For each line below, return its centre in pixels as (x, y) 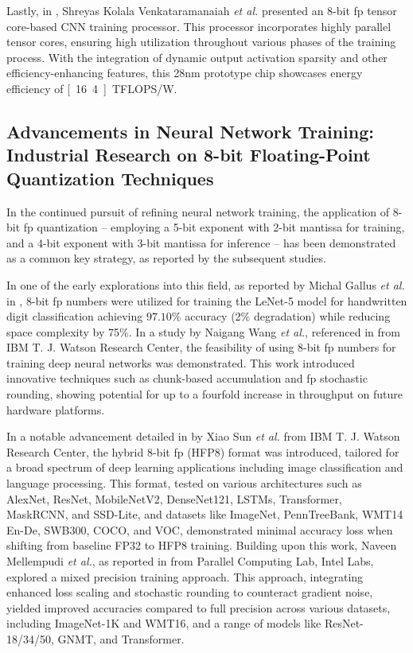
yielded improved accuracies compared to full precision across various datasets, (199, 607)
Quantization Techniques (110, 178)
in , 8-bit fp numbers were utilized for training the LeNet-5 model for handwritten (207, 300)
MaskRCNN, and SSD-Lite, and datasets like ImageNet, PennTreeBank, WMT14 (205, 514)
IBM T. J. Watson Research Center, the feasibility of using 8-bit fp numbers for (201, 347)
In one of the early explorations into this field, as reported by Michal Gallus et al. (206, 284)
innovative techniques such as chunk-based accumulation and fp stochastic (187, 378)
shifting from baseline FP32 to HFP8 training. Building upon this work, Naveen (202, 545)
